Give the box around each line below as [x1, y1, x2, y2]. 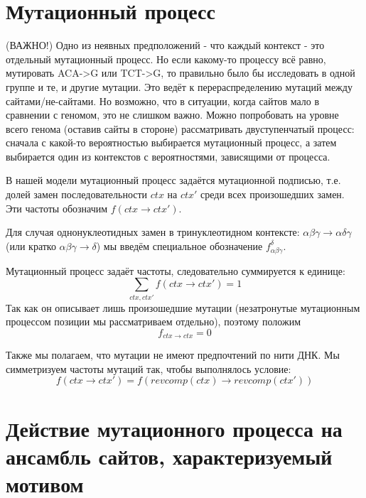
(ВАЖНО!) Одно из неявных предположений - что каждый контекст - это [6, 38, 325, 53]
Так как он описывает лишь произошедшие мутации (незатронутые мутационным [6, 300, 360, 315]
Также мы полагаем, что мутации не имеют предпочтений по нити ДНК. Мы [6, 347, 340, 362]
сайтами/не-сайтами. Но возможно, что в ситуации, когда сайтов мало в [6, 93, 320, 108]
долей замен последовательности [6, 187, 148, 202]
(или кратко [6, 238, 56, 253]
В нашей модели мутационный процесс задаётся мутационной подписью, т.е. [6, 173, 341, 188]
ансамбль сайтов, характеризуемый [6, 441, 333, 470]
